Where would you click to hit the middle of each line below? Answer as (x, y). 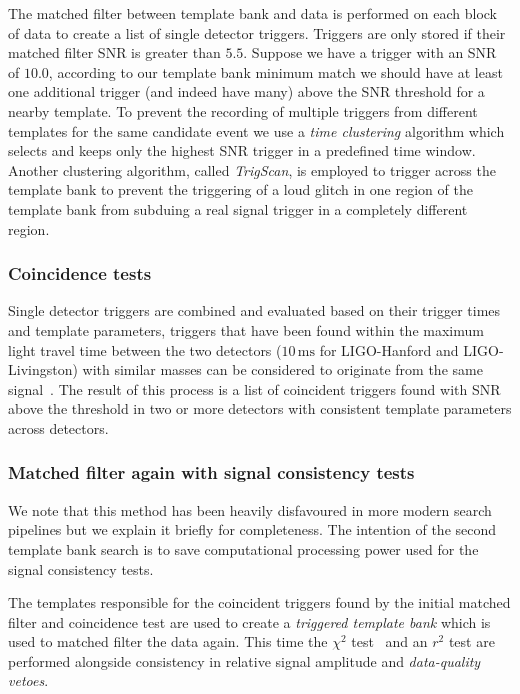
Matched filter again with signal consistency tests (211, 472)
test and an (389, 641)
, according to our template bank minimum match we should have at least (275, 71)
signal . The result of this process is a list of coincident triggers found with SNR (254, 388)
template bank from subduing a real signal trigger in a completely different (238, 208)
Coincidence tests (80, 273)
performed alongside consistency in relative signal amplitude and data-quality (244, 660)
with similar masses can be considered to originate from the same (282, 369)
